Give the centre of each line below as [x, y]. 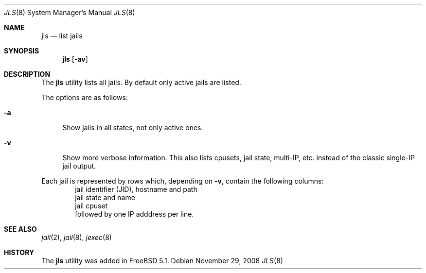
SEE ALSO [20, 229]
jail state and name [105, 197]
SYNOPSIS [22, 51]
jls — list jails [62, 36]
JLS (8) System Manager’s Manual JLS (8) [70, 12]
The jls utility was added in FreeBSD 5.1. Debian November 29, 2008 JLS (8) [162, 261]
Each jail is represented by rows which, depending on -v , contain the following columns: [183, 181]
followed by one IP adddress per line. [134, 214]
